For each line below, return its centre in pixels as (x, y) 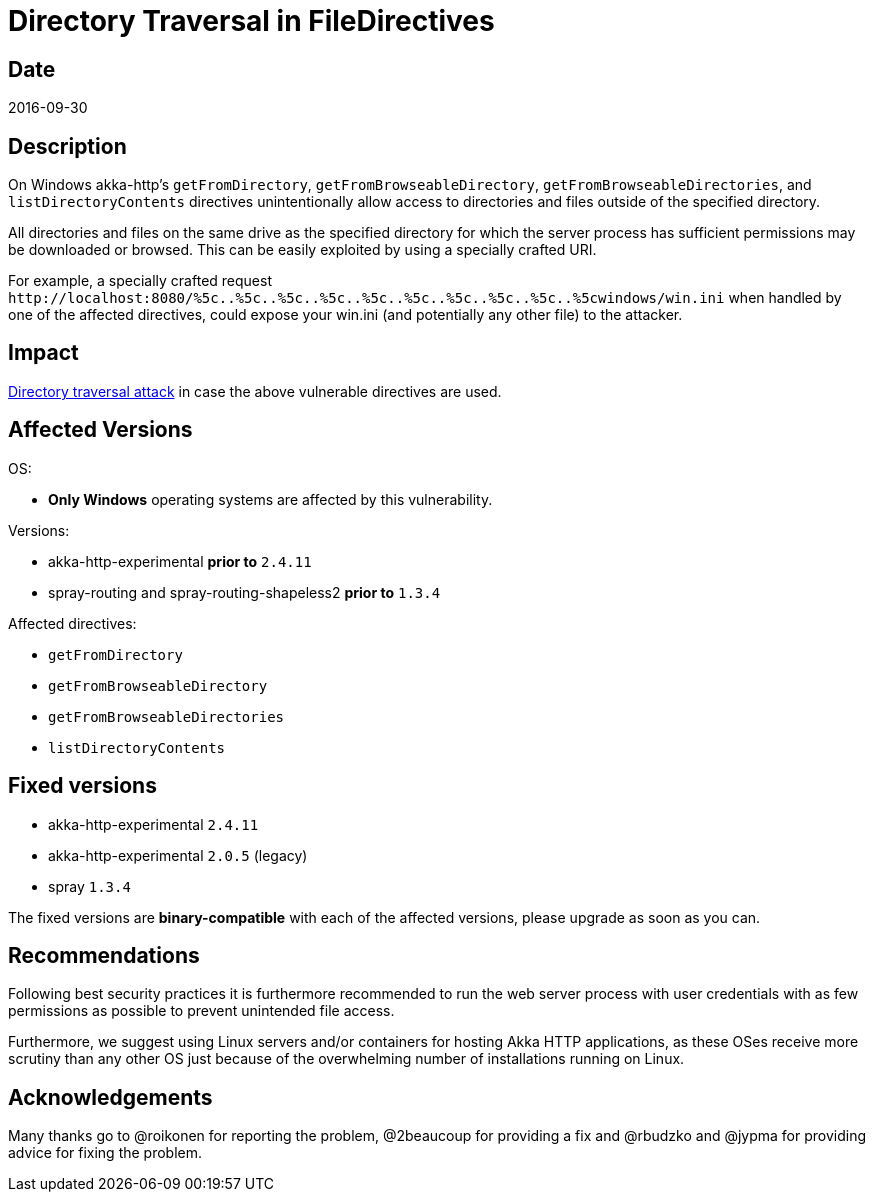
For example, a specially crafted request (140, 281)
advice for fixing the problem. (105, 1153)
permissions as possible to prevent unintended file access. (201, 1011)
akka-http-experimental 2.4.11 (153, 824)
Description (67, 146)
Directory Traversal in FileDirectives (251, 21)
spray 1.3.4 (89, 886)
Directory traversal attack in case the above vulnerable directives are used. (255, 391)
